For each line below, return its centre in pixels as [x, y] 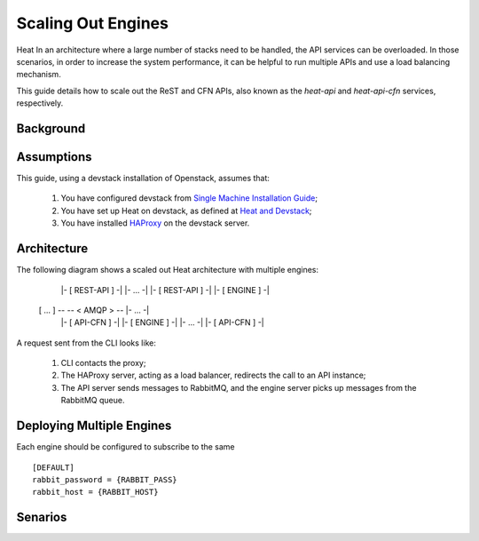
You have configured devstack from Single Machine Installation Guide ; [189, 198]
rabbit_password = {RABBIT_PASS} [105, 479]
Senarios [42, 517]
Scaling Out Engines [92, 23]
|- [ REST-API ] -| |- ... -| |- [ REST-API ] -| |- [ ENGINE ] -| [165, 290]
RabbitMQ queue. [93, 401]
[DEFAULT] [53, 467]
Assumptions [54, 157]
